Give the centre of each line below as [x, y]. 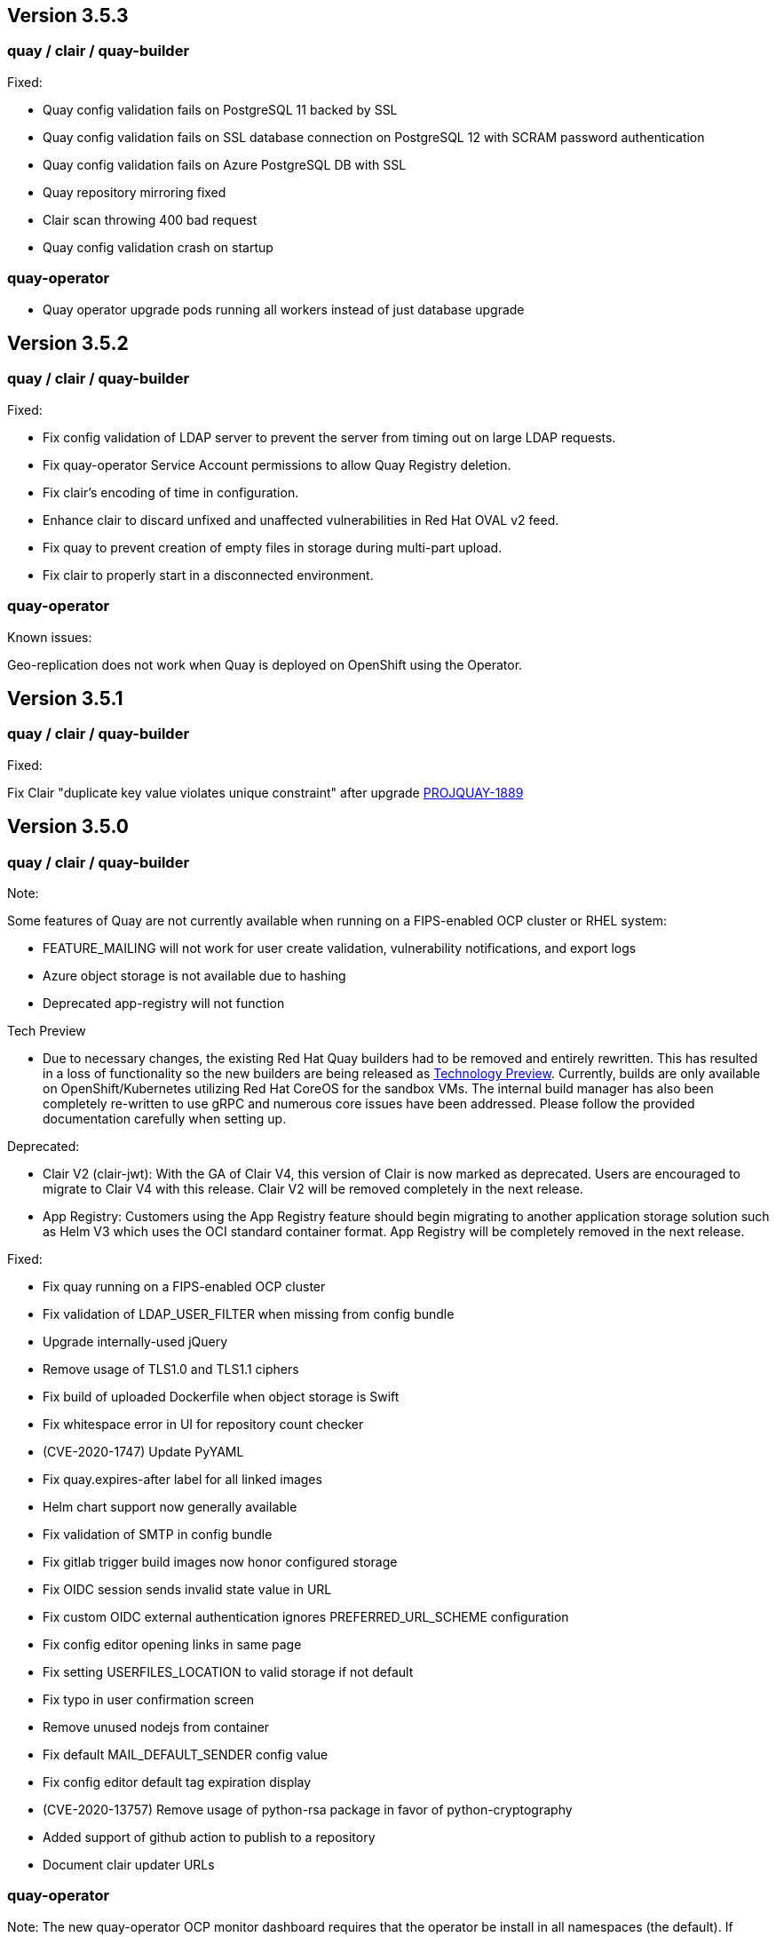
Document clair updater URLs [129, 1864]
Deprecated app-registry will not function [164, 1003]
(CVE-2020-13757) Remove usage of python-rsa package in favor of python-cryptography [308, 1809]
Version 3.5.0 [68, 827]
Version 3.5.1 [65, 698]
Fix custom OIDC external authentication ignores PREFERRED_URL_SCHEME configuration [306, 1616]
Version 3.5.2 [68, 343]
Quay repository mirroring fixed [135, 192]
